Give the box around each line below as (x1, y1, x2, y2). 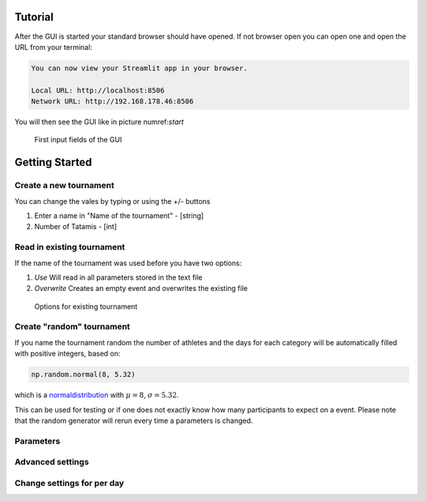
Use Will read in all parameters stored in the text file (34, 273, 203, 282)
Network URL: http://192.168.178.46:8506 (31, 97, 194, 106)
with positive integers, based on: (14, 348, 121, 359)
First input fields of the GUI (34, 135, 122, 145)
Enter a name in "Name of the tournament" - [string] (34, 210, 204, 220)
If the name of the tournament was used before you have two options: (14, 258, 242, 268)
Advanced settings (14, 457, 90, 468)
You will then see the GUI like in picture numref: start (14, 117, 185, 126)
